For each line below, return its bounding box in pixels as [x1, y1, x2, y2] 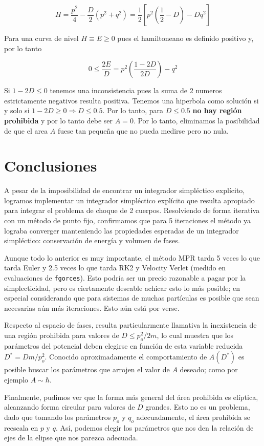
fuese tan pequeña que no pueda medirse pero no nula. [58, 125, 229, 136]
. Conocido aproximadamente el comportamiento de [45, 351, 207, 362]
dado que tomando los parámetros [4, 411, 111, 422]
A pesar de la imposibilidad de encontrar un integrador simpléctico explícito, [4, 185, 245, 196]
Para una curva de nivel [4, 33, 79, 43]
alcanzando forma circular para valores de [4, 401, 135, 412]
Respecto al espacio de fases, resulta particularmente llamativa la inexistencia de [4, 320, 257, 330]
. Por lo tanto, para [102, 105, 163, 116]
